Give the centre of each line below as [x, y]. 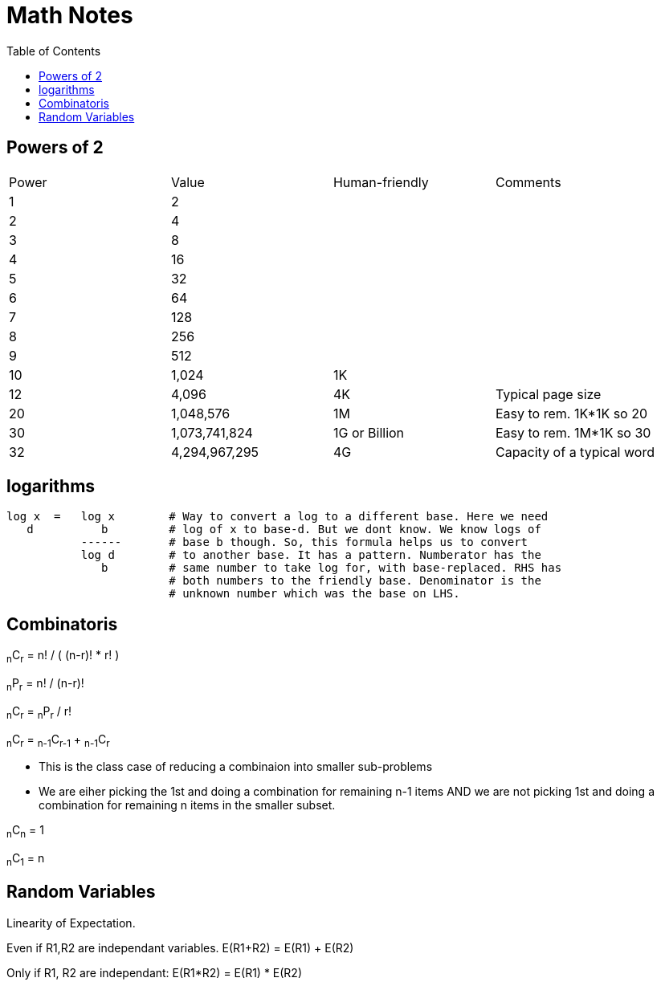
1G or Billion [369, 432]
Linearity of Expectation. [71, 923]
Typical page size [548, 394]
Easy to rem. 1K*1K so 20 [571, 413]
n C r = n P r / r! [39, 712]
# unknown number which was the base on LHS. [314, 594]
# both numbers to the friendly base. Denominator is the [355, 581]
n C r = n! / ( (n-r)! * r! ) [63, 657]
